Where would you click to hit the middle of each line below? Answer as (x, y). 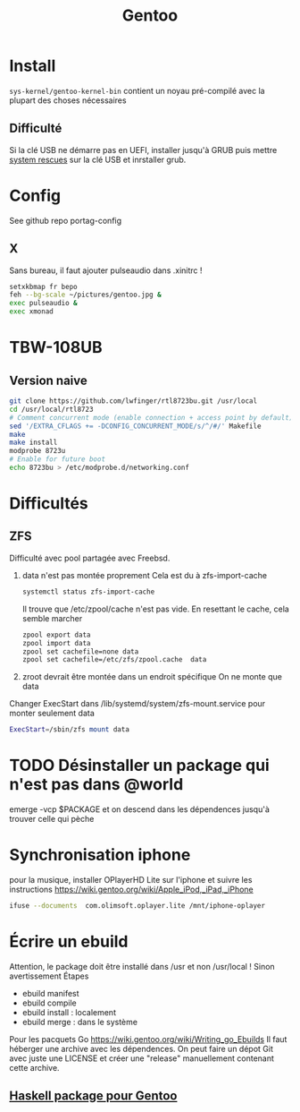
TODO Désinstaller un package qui (139, 766)
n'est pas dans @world (96, 785)
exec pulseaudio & (43, 304)
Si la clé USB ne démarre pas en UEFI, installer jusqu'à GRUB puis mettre (143, 150)
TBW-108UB (56, 348)
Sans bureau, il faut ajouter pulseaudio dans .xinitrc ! (106, 270)
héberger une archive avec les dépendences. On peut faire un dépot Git (142, 1048)
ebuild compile (50, 1003)
